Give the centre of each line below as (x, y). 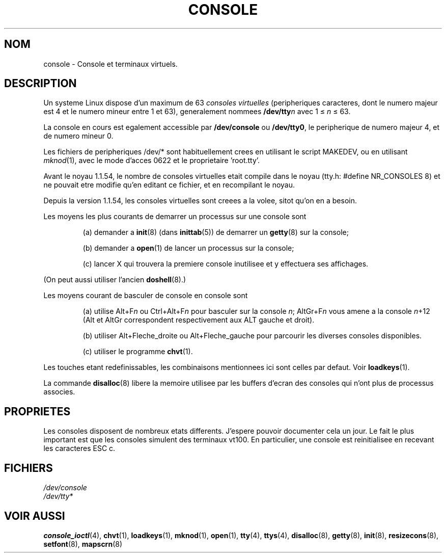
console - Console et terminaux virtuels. (110, 64)
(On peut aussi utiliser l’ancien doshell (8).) (115, 280)
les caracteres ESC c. (79, 448)
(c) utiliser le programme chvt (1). (138, 352)
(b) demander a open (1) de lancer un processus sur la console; (188, 248)
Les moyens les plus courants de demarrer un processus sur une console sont (175, 217)
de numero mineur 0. (78, 136)
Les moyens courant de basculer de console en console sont (146, 296)
